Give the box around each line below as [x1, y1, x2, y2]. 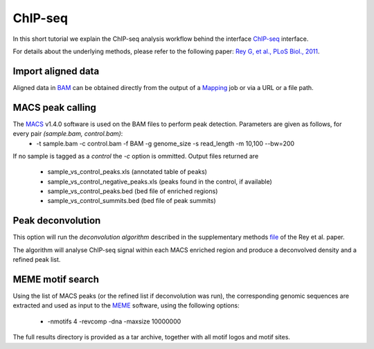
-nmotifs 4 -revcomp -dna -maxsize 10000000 [47, 317, 181, 325]
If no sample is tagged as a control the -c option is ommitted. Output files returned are [12, 152, 259, 160]
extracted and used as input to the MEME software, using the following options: [12, 301, 240, 310]
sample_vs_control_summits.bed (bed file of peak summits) [47, 197, 216, 205]
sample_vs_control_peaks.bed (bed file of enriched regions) [47, 187, 218, 195]
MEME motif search [12, 274, 100, 285]
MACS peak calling [12, 101, 97, 114]
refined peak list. [12, 256, 61, 264]
